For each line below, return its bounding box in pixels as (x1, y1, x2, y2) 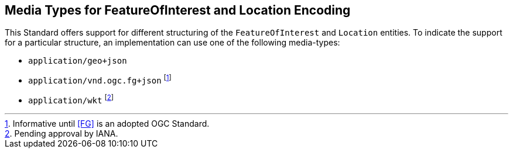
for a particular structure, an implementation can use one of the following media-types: (5, 37, 340, 48)
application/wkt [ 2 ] (28, 93, 114, 105)
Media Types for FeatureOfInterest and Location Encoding (5, 3, 351, 18)
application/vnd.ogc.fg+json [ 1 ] (28, 74, 172, 86)
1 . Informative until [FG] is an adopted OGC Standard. (5, 118, 210, 128)
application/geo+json (28, 56, 127, 66)
